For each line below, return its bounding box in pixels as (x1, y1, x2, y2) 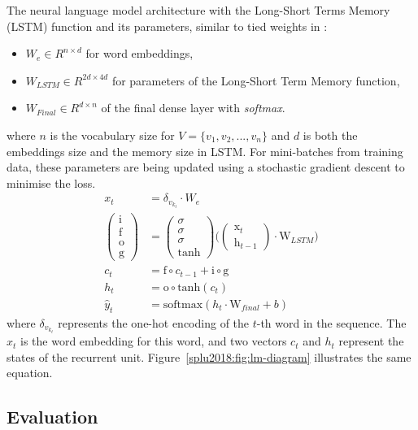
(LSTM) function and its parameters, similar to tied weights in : (7, 17, 328, 34)
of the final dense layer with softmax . (101, 99, 285, 116)
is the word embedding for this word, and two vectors (20, 332, 287, 350)
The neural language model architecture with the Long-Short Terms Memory (7, 2, 390, 18)
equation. (7, 364, 53, 381)
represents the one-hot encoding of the (58, 314, 250, 331)
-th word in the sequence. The (256, 314, 407, 331)
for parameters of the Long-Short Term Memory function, (111, 72, 400, 89)
